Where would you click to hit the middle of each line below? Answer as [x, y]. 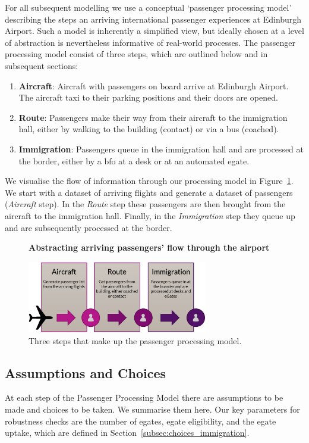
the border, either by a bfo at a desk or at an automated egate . [134, 160]
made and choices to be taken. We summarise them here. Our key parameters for [152, 409]
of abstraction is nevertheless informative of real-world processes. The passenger [150, 42]
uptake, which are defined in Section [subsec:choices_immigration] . [127, 433]
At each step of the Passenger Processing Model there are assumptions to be [144, 397]
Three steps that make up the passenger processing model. [135, 340]
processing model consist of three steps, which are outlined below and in [136, 54]
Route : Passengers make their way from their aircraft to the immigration [153, 117]
